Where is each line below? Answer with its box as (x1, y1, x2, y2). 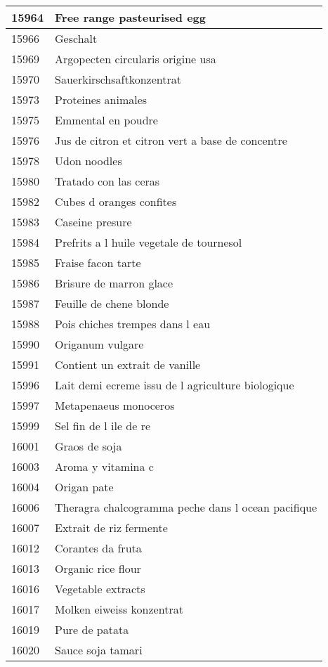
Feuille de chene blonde (55, 295, 169, 311)
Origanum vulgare (55, 336, 144, 352)
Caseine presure (55, 214, 132, 230)
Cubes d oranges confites (55, 193, 177, 209)
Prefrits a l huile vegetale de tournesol (55, 234, 242, 250)
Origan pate (55, 479, 114, 495)
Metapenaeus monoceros (55, 397, 175, 413)
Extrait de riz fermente (55, 519, 168, 536)
